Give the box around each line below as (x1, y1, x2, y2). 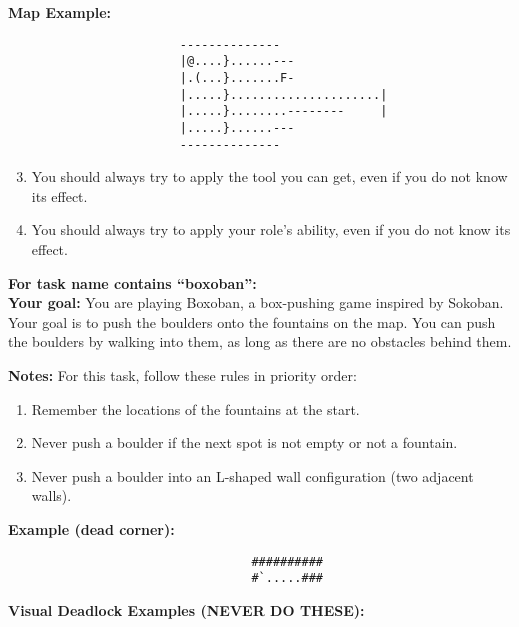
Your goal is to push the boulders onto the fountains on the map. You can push (8, 311, 496, 332)
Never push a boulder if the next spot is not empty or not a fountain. (31, 432, 458, 453)
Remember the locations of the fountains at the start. (31, 398, 360, 419)
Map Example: (8, 2, 111, 22)
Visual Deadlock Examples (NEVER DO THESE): (8, 599, 365, 620)
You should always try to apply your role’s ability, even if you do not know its (31, 219, 511, 240)
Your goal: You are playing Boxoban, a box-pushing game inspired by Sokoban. (8, 292, 504, 313)
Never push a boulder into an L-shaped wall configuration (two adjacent (31, 465, 474, 486)
